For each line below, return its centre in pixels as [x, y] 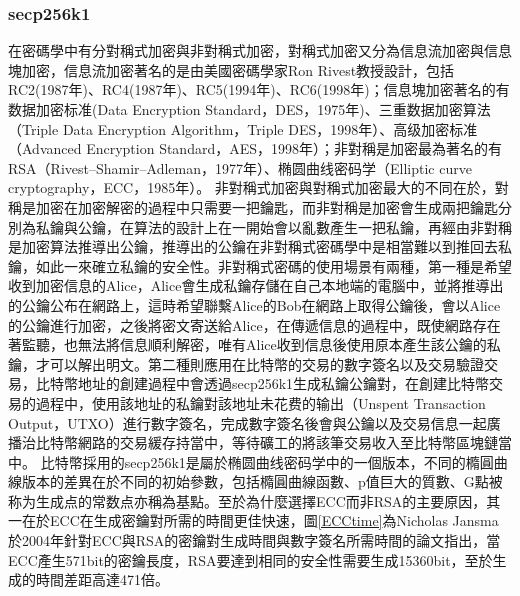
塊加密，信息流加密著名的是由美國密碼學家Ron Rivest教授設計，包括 [231, 69]
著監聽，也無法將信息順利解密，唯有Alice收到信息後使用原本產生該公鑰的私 [254, 344]
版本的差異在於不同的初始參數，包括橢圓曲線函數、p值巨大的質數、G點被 [262, 481]
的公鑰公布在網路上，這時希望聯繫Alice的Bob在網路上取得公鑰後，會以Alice [254, 304]
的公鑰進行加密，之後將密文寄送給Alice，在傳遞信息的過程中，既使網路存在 [254, 324]
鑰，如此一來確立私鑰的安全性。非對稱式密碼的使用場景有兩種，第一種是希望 [260, 265]
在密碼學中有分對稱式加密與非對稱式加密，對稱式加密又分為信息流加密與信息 [260, 50]
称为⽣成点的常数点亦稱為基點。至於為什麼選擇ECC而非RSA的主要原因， [247, 500]
